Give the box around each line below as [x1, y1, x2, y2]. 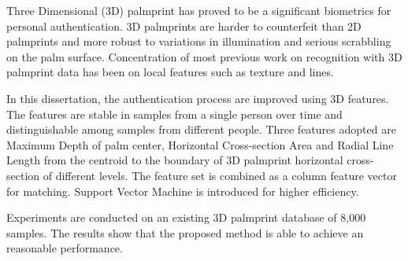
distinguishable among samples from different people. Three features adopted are [6, 121, 396, 138]
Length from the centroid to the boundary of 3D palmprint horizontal [6, 152, 343, 168]
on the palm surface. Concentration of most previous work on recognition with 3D [6, 48, 402, 64]
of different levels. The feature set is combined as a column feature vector [43, 167, 397, 183]
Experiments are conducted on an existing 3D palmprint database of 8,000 [6, 209, 366, 226]
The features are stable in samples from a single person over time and [6, 105, 343, 122]
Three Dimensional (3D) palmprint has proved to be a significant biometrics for [6, 2, 391, 18]
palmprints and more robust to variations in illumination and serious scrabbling [6, 33, 391, 50]
